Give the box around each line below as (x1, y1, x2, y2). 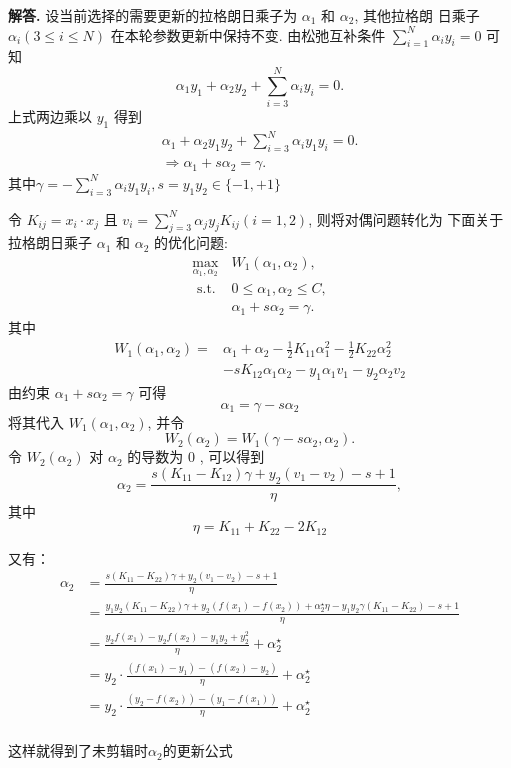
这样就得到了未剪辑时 (8, 740, 148, 761)
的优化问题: (153, 232, 228, 253)
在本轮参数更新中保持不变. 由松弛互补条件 (110, 24, 386, 45)
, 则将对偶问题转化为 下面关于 (308, 208, 504, 229)
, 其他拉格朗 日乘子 (354, 5, 480, 25)
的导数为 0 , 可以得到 (127, 446, 265, 467)
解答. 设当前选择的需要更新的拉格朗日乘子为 (8, 5, 298, 25)
